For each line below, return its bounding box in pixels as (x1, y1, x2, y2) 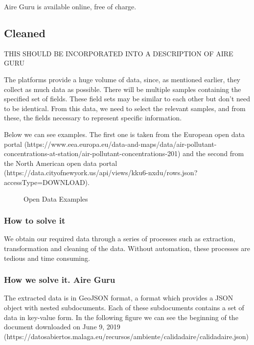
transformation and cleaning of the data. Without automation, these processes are (4, 243, 251, 253)
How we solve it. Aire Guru (4, 274, 115, 286)
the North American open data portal (4, 158, 117, 168)
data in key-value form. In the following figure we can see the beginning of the (4, 312, 238, 322)
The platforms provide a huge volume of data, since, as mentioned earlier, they (4, 74, 240, 84)
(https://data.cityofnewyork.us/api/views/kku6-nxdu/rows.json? (4, 167, 198, 178)
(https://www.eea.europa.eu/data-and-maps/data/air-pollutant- (24, 138, 217, 149)
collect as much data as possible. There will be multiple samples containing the (4, 84, 241, 94)
